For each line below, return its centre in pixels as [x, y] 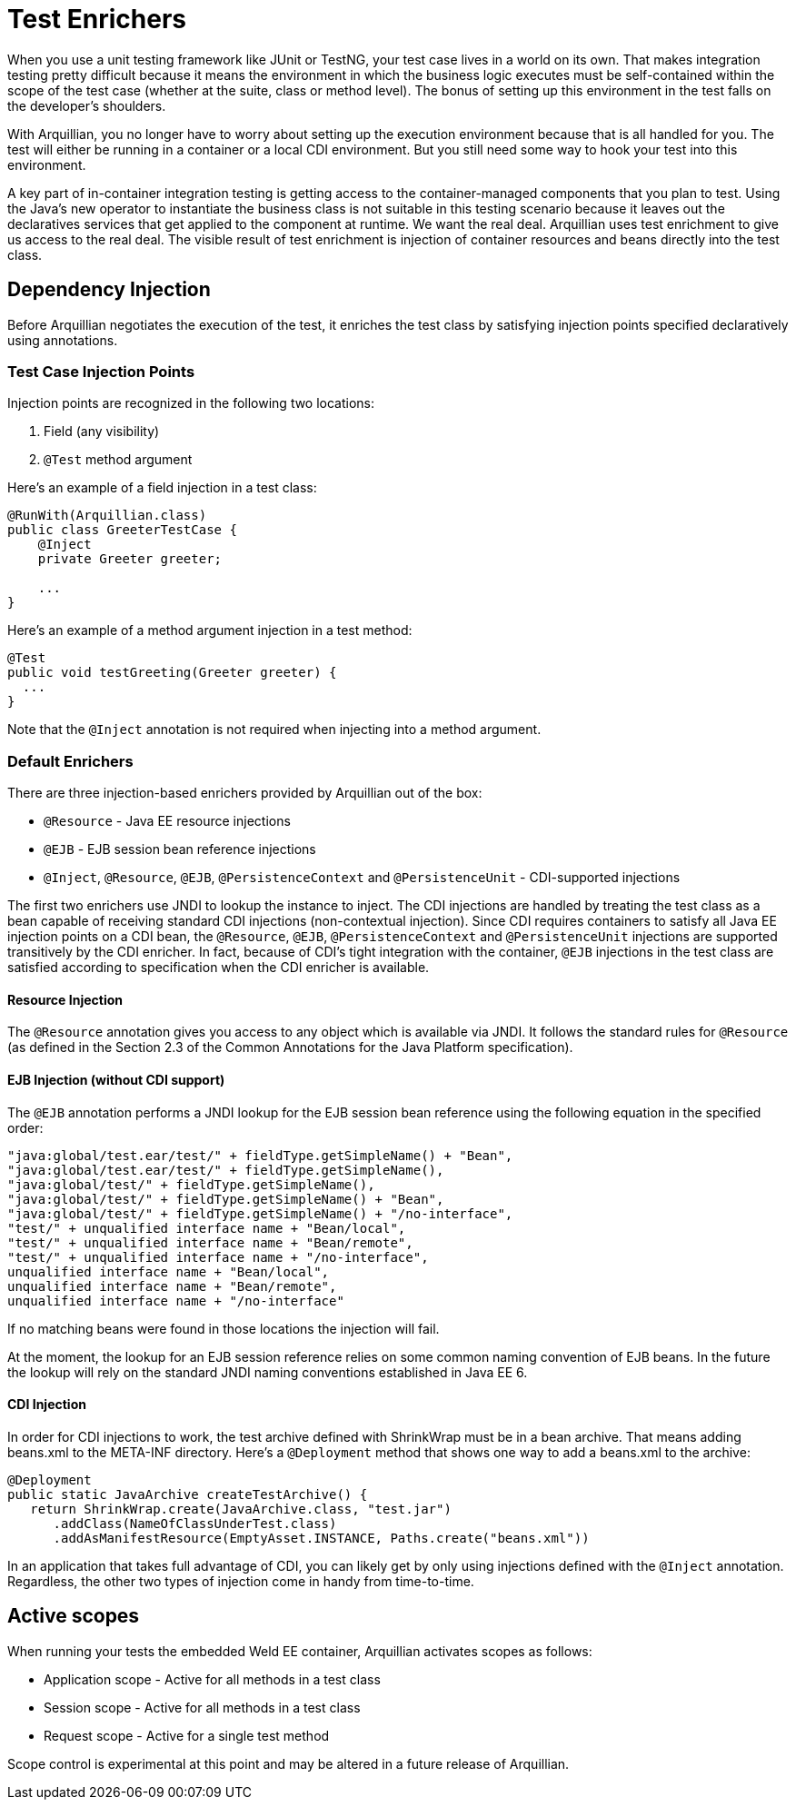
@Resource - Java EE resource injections [167, 821]
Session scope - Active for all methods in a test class [202, 1707]
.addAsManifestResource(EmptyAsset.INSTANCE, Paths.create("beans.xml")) [321, 1538]
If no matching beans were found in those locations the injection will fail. [224, 1328]
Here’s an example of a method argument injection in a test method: [210, 630]
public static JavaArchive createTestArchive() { [188, 1494]
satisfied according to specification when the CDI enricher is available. [219, 968]
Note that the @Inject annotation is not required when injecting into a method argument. [274, 730]
